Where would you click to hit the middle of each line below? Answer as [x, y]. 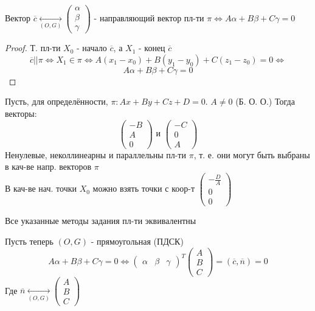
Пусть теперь [29, 241]
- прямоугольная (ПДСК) [137, 241]
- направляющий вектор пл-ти [149, 18]
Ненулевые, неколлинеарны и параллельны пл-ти [95, 154]
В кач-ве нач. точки [41, 188]
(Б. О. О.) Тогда [265, 101]
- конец [152, 48]
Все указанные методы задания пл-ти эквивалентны [101, 221]
